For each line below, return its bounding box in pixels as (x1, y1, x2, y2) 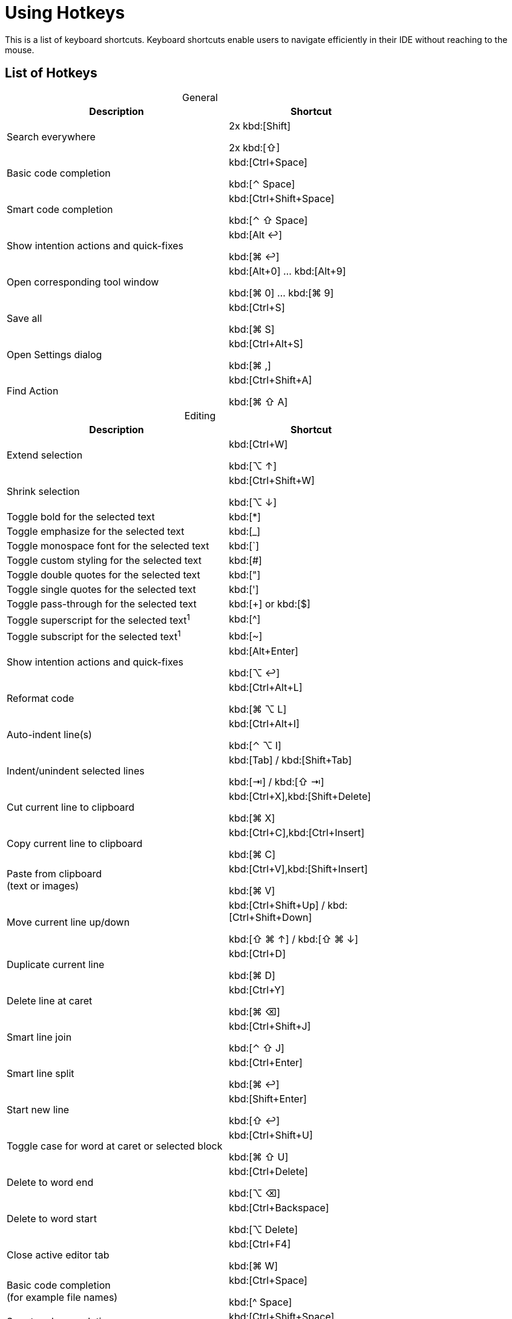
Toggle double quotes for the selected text (7, 568, 200, 581)
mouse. (5, 44, 34, 55)
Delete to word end (7, 1176, 94, 1189)
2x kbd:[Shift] (229, 119, 290, 132)
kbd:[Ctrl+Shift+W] (229, 474, 315, 486)
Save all (7, 312, 42, 324)
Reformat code (7, 692, 74, 705)
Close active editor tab (7, 1249, 110, 1262)
